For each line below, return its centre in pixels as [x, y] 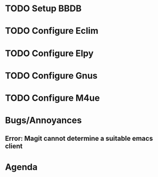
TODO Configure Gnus [51, 76]
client [14, 146]
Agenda [21, 167]
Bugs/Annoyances [43, 121]
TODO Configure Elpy [49, 53]
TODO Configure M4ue [52, 98]
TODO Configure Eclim [52, 31]
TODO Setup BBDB [43, 9]
